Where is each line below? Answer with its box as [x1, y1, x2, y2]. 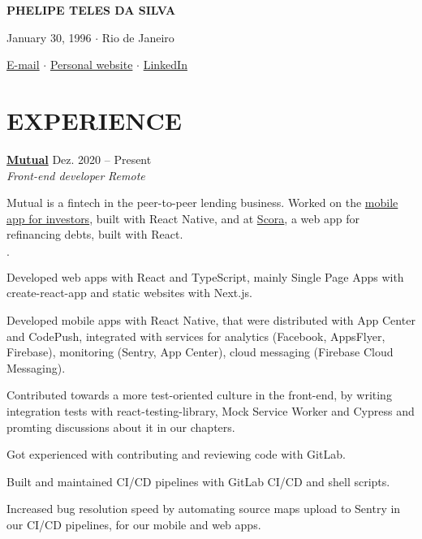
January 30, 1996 [6, 28, 92, 45]
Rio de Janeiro [101, 28, 174, 45]
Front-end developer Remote [6, 166, 145, 183]
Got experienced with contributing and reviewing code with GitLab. [6, 446, 346, 463]
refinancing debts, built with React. [6, 226, 183, 243]
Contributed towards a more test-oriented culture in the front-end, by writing [6, 386, 392, 403]
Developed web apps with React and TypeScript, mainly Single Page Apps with [6, 268, 404, 285]
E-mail [6, 56, 40, 73]
